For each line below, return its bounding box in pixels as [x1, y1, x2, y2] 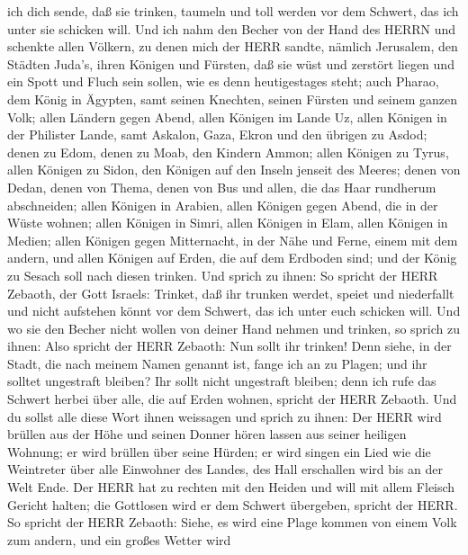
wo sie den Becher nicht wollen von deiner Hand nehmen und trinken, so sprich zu [7, 318, 461, 337]
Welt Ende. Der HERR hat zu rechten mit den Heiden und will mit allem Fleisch [7, 478, 455, 497]
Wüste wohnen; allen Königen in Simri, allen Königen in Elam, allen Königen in [7, 213, 448, 232]
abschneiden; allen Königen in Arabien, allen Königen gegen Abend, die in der [7, 195, 438, 214]
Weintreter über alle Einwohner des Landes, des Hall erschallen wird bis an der [7, 460, 444, 479]
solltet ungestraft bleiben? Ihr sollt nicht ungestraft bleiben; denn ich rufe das [7, 371, 436, 390]
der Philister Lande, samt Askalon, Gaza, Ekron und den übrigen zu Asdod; [7, 125, 427, 144]
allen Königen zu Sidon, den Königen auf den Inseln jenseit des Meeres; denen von [7, 160, 461, 179]
